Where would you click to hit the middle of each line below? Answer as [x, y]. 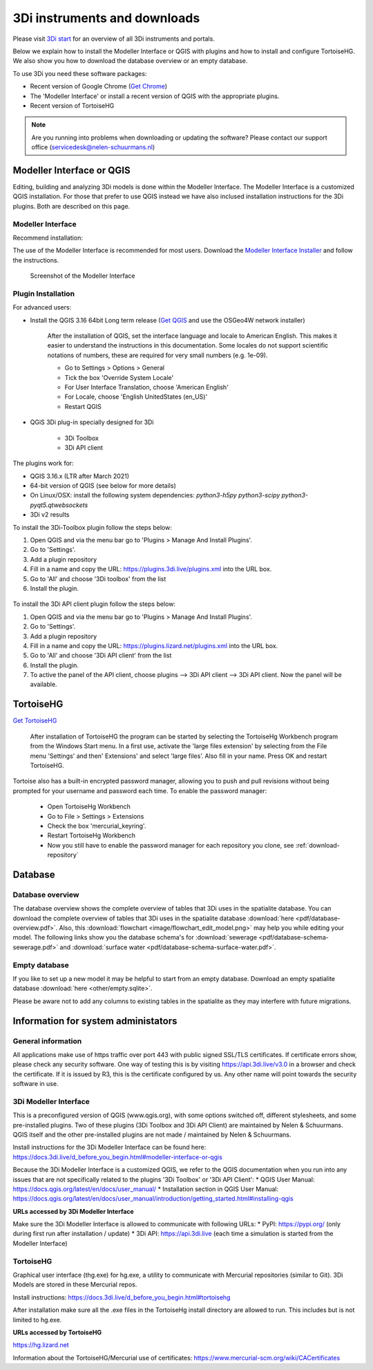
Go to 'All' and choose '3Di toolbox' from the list [98, 579]
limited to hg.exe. [37, 1320]
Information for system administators [95, 1021]
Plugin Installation [44, 294]
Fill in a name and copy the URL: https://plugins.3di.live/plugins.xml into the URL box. [151, 569]
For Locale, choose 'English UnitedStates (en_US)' [136, 397]
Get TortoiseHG [35, 721]
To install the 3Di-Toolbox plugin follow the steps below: [92, 527]
